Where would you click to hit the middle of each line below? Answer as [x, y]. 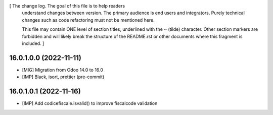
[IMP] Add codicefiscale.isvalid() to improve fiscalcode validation [90, 103]
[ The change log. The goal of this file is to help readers [67, 6]
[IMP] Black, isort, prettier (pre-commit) [63, 77]
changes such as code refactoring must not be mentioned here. [88, 20]
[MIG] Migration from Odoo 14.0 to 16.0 [63, 70]
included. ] [33, 43]
